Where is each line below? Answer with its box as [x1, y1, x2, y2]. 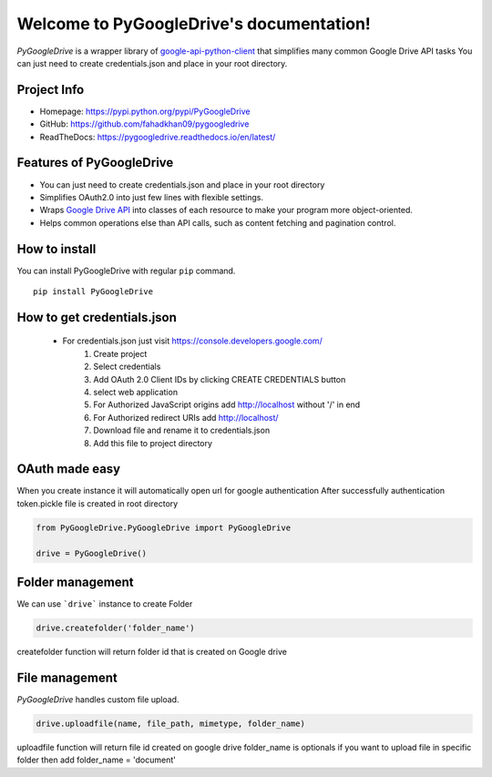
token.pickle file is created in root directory [16, 497, 179, 509]
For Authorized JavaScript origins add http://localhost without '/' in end [93, 399, 361, 410]
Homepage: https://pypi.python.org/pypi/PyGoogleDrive [39, 106, 251, 117]
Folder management [16, 575, 134, 589]
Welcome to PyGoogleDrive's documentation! [16, 14, 371, 34]
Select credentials [93, 361, 161, 373]
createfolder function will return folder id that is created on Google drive [16, 647, 287, 658]
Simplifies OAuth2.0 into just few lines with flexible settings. [39, 191, 264, 202]
